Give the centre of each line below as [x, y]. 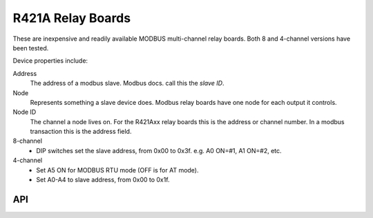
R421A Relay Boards [72, 18]
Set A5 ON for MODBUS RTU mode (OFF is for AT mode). [118, 170]
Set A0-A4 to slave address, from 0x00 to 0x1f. [103, 180]
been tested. [31, 48]
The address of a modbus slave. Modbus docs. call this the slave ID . [127, 83]
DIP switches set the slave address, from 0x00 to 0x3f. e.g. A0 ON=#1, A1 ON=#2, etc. [159, 150]
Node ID [25, 112]
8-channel [28, 141]
